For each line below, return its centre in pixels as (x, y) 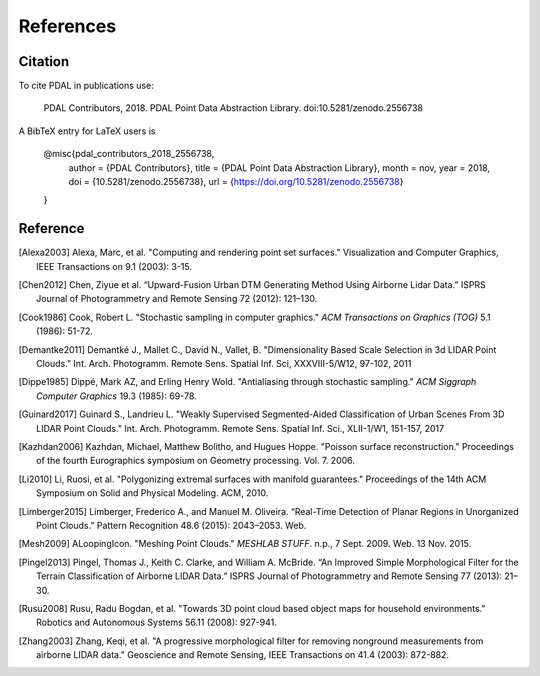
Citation (44, 61)
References (67, 26)
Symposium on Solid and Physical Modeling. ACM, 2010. (152, 493)
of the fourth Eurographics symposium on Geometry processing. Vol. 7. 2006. (195, 461)
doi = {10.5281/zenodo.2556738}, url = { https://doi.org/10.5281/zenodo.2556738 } (236, 182)
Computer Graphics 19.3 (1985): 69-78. (116, 396)
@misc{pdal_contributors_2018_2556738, (129, 154)
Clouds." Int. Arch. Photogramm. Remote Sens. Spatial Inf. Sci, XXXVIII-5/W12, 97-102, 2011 (224, 364)
